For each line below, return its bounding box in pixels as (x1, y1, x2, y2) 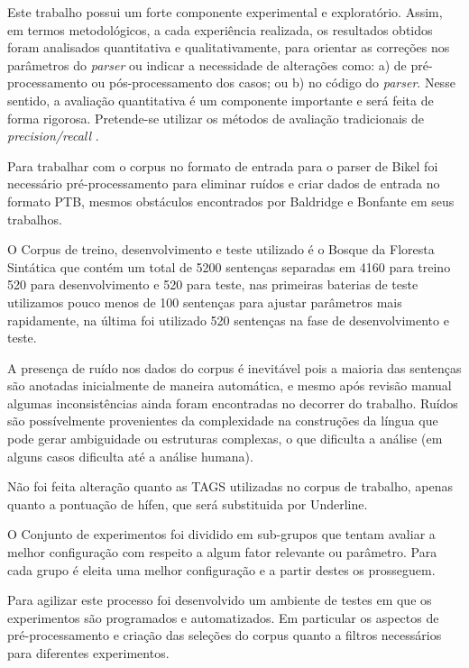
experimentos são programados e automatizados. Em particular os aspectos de (7, 608, 439, 627)
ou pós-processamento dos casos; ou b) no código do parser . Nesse (91, 73, 455, 92)
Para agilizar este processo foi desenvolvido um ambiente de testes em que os (7, 590, 432, 609)
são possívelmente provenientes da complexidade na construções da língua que (7, 411, 438, 430)
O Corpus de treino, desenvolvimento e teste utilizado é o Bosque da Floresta (7, 240, 435, 259)
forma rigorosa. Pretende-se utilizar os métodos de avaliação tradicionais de (7, 108, 425, 127)
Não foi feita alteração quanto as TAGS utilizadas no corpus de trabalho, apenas (7, 477, 454, 496)
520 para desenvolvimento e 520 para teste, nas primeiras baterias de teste (7, 275, 418, 294)
